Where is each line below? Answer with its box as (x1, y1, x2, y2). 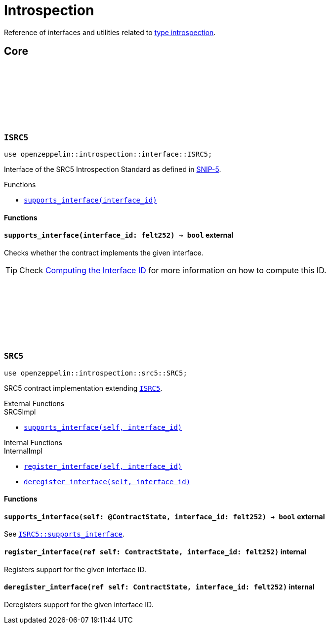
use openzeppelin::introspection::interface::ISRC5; (4, 150, 212, 158)
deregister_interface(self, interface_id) (24, 477, 191, 486)
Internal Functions (4, 438, 62, 447)
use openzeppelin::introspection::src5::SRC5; (4, 369, 187, 377)
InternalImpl (4, 446, 42, 455)
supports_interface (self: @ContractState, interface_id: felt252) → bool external (4, 512, 325, 521)
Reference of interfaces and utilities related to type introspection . (4, 28, 216, 37)
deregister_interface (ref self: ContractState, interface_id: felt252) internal (4, 583, 315, 591)
